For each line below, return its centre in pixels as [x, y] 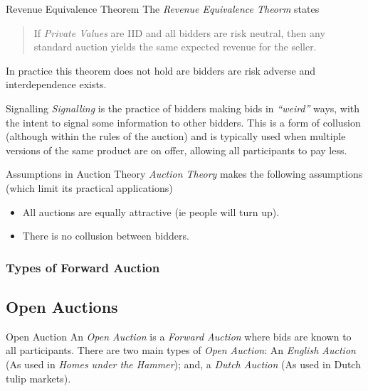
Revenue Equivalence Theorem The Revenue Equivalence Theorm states [163, 9]
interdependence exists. [56, 84]
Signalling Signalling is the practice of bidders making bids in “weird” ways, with [183, 108]
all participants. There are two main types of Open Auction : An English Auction [181, 350]
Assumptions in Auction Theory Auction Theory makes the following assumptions [184, 174]
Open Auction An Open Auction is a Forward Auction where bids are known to [179, 336]
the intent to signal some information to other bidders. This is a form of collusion [183, 122]
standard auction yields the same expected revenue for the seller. [175, 47]
